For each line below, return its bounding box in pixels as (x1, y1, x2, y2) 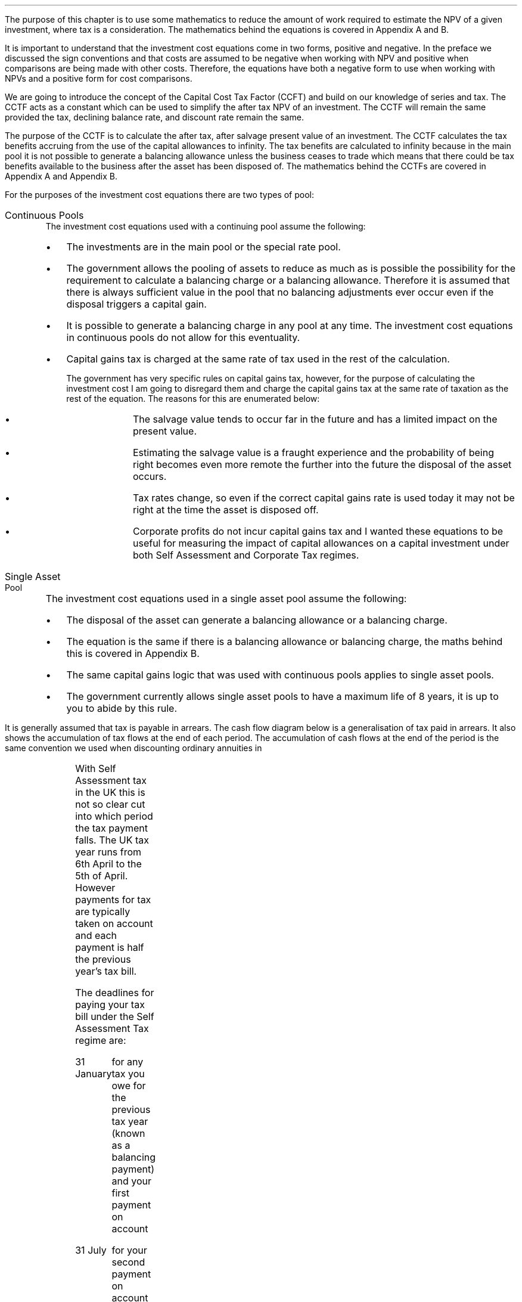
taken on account (75, 917, 153, 929)
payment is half (75, 941, 144, 953)
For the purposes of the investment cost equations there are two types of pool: (5, 190, 315, 200)
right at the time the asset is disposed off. (132, 504, 319, 516)
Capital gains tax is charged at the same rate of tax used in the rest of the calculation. (66, 353, 450, 365)
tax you (111, 1068, 145, 1080)
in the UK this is (75, 786, 145, 798)
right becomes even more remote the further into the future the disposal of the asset (132, 458, 512, 470)
